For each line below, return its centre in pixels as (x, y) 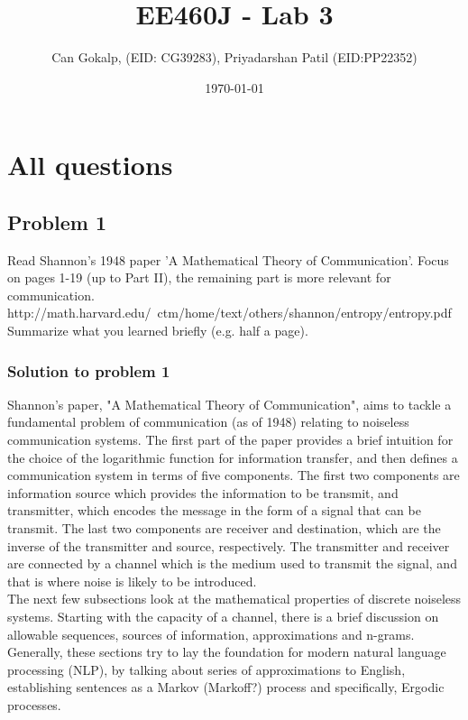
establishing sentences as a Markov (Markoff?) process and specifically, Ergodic (226, 687)
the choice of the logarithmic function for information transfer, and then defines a (233, 457)
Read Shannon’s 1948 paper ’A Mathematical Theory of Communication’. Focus (228, 259)
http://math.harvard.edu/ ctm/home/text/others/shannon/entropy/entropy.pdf (229, 313)
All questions (90, 165)
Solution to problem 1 (89, 370)
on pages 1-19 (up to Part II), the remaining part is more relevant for (199, 277)
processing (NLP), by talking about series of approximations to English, (206, 669)
